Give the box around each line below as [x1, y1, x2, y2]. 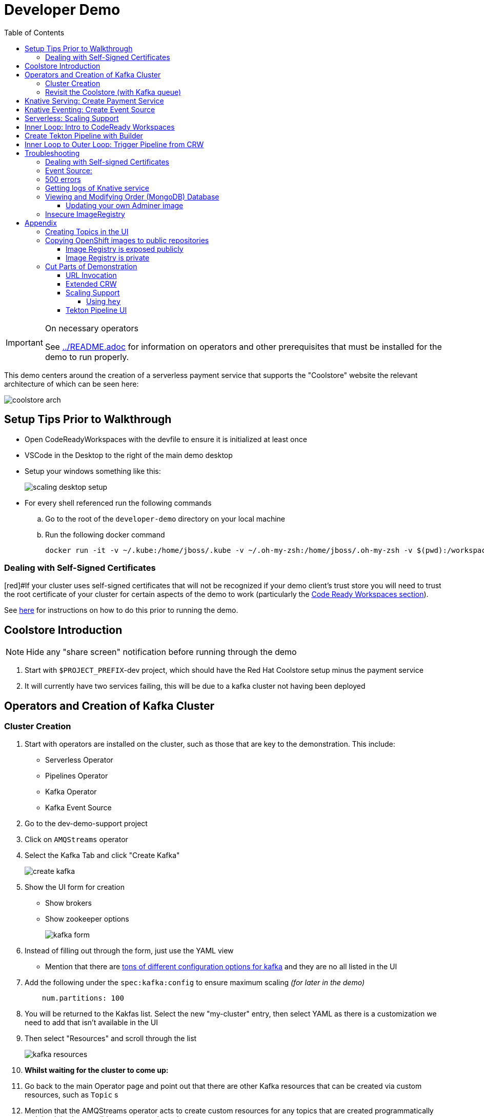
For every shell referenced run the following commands [25, 498, 212, 507]
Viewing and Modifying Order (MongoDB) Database [45, 192, 219, 201]
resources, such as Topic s [25, 1090, 118, 1100]
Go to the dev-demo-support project [25, 819, 148, 828]
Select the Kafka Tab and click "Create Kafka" [25, 851, 180, 860]
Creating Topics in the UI [45, 227, 129, 236]
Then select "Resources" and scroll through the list [25, 1034, 197, 1043]
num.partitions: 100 [42, 994, 124, 1003]
